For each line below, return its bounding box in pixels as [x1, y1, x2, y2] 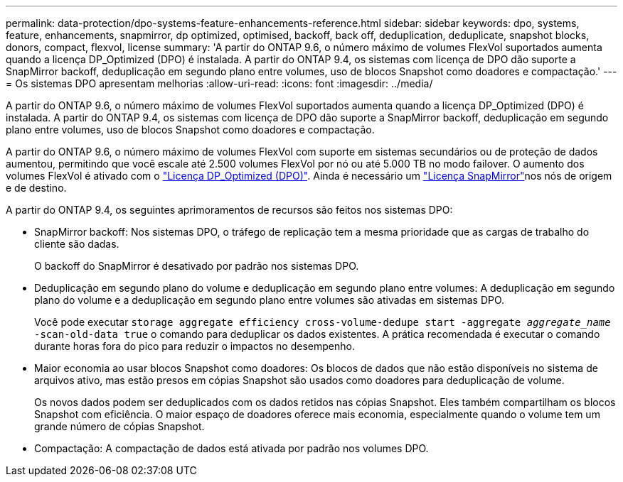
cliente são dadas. [34, 238, 119, 250]
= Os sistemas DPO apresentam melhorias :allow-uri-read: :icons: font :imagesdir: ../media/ [6, 77, 433, 89]
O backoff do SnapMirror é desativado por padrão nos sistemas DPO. [34, 260, 359, 272]
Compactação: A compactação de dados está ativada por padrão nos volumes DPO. [34, 442, 429, 454]
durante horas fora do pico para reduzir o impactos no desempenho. [34, 340, 355, 352]
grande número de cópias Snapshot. [34, 420, 205, 432]
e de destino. [6, 182, 67, 194]
